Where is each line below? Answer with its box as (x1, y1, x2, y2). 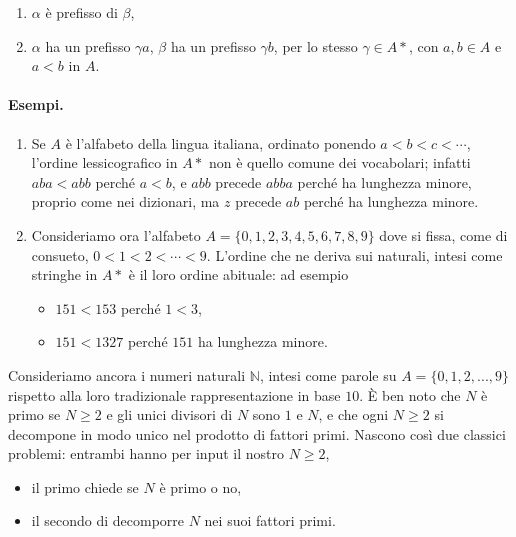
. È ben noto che (359, 384, 461, 405)
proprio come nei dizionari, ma (31, 191, 220, 212)
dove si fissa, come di (379, 224, 508, 245)
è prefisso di (45, 2, 118, 22)
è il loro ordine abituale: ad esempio (128, 264, 349, 285)
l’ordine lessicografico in (31, 152, 178, 173)
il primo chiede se (31, 476, 139, 497)
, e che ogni (318, 404, 389, 425)
